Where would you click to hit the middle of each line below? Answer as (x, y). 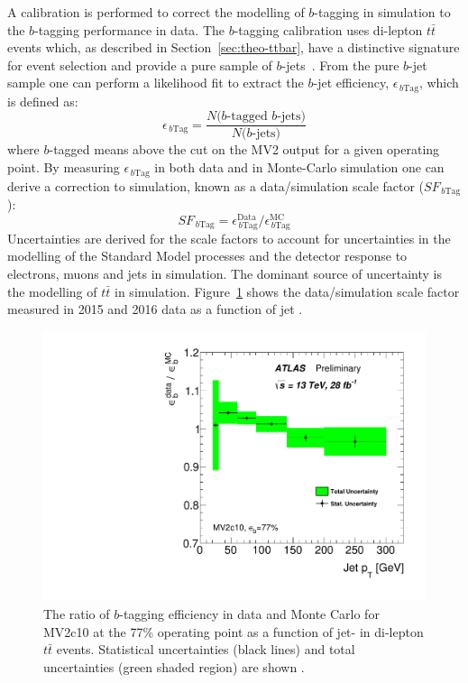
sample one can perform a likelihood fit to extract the (156, 83)
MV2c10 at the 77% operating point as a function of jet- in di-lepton (234, 631)
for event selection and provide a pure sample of (140, 65)
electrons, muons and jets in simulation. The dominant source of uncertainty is (225, 273)
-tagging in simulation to (382, 12)
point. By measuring (64, 167)
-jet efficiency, (351, 83)
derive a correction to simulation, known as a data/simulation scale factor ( (216, 185)
